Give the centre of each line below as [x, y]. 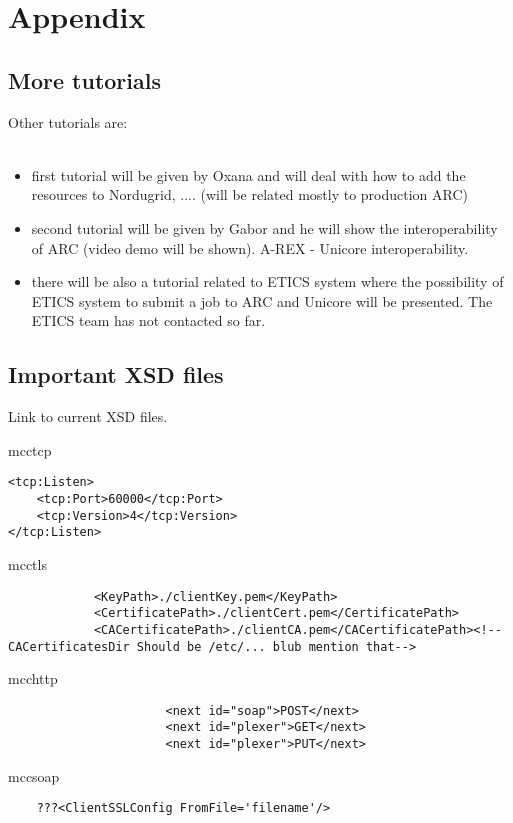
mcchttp [33, 678]
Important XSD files [116, 374]
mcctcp [30, 449]
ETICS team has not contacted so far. [148, 320]
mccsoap [34, 775]
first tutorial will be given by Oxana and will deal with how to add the [248, 174]
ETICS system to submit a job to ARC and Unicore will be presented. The [262, 300]
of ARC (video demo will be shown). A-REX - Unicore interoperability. [250, 247]
